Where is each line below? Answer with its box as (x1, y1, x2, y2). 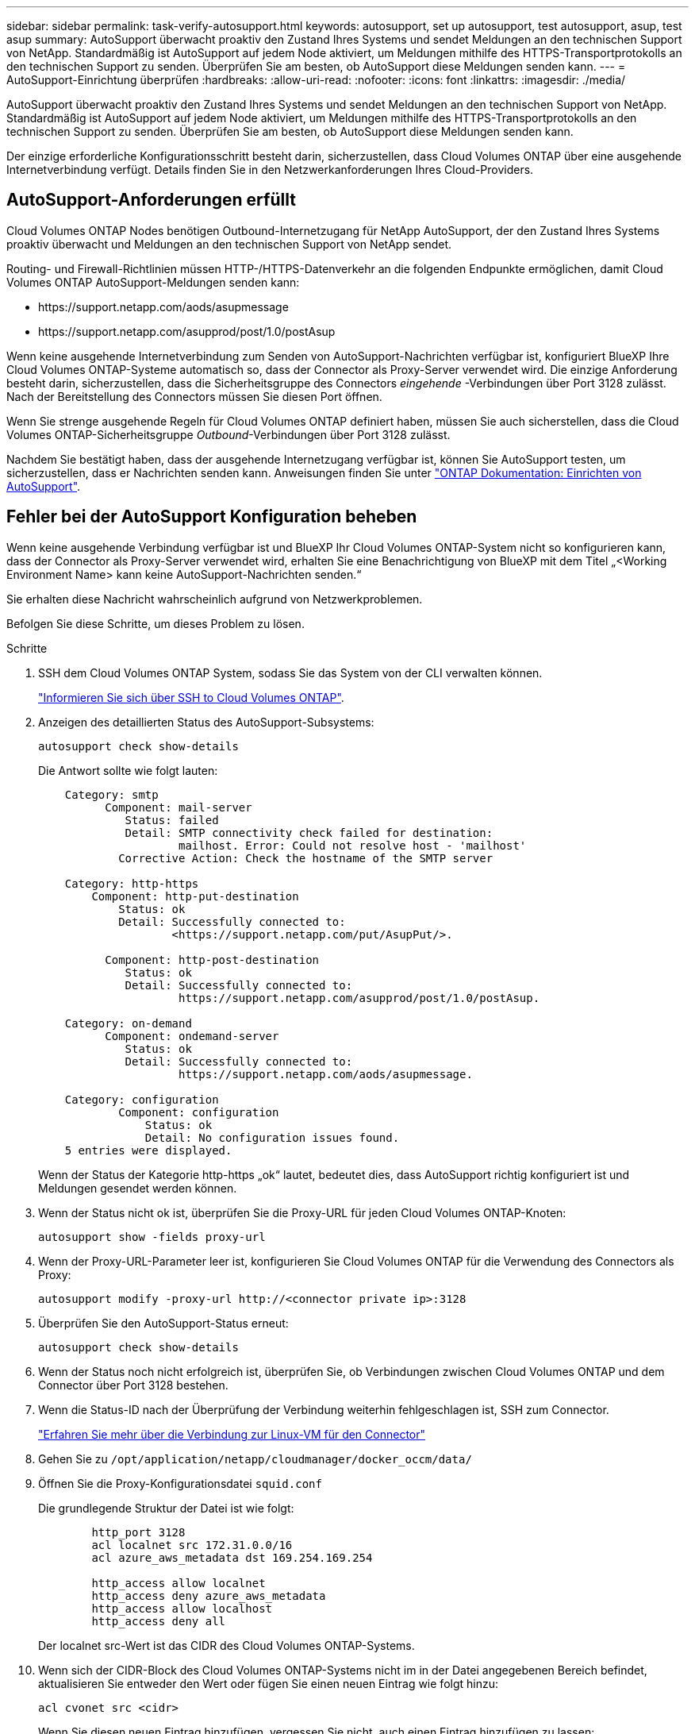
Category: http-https (64, 877, 199, 890)
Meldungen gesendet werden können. (38, 1181, 237, 1195)
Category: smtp (64, 788, 159, 801)
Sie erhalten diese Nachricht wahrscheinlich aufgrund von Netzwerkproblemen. (6, 591, 423, 606)
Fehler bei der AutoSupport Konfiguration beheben (6, 507, 417, 527)
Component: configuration (118, 1105, 279, 1119)
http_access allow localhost (91, 1601, 273, 1615)
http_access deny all (91, 1614, 226, 1628)
